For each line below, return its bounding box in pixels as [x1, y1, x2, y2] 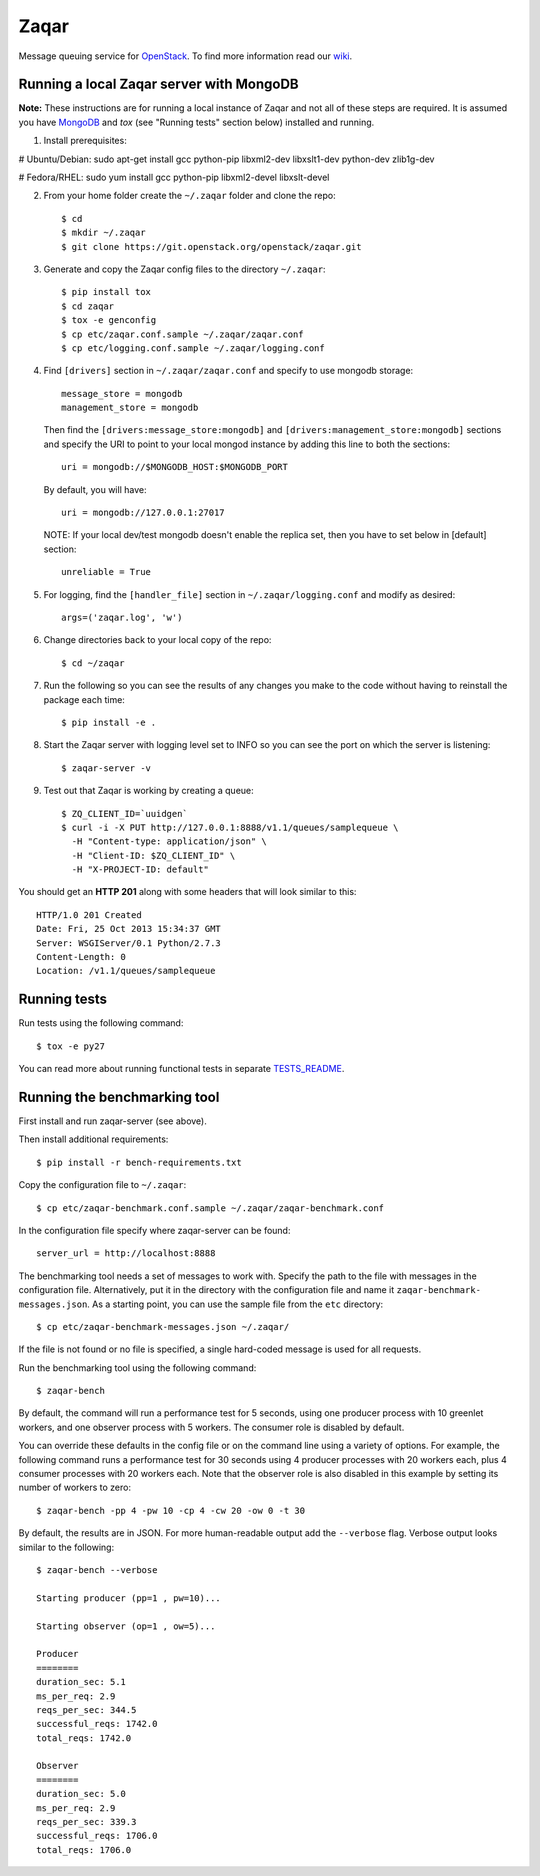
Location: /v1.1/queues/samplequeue [36, 965, 216, 977]
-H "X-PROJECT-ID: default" [71, 864, 210, 875]
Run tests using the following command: [18, 1017, 184, 1029]
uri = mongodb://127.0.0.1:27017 [61, 507, 225, 519]
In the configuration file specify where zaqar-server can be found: [18, 1224, 291, 1236]
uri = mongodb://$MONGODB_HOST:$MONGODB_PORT [61, 461, 289, 473]
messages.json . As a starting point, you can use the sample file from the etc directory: [18, 1298, 384, 1310]
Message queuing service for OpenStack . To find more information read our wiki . [18, 50, 353, 62]
